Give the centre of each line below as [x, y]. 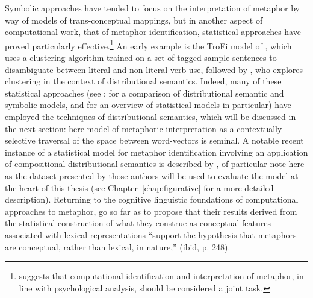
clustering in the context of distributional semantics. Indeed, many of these [143, 81]
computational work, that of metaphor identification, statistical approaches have [153, 32]
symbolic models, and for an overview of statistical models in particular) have [148, 105]
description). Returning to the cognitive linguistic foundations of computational [152, 199]
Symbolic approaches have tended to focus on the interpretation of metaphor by [152, 8]
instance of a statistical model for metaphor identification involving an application [156, 152]
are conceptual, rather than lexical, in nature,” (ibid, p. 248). [118, 246]
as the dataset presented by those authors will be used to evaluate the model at [152, 175]
